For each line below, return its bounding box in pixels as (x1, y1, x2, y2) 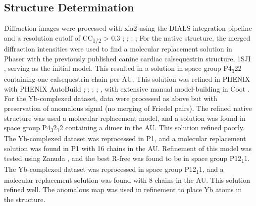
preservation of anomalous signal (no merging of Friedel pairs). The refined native (4, 103, 252, 113)
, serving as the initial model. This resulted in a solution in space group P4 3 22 (4, 63, 242, 74)
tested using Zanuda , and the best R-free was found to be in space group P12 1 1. (4, 153, 250, 164)
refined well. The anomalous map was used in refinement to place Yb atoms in (4, 184, 242, 195)
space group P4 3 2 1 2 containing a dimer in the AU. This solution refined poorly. (4, 122, 245, 134)
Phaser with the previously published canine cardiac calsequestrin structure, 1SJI (4, 53, 251, 63)
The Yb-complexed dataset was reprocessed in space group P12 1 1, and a (4, 163, 224, 175)
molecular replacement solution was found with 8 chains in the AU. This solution (4, 174, 251, 185)
